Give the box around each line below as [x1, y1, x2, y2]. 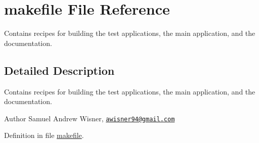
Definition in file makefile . [4, 130, 84, 140]
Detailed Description [4, 62, 115, 78]
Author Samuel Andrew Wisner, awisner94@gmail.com [4, 113, 175, 123]
